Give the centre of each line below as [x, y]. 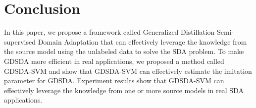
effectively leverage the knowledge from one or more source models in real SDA [124, 90]
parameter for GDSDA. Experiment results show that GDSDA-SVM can [114, 81]
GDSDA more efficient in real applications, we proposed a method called [114, 61]
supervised [20, 41]
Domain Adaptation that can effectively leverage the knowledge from [142, 41]
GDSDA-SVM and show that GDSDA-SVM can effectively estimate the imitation [128, 71]
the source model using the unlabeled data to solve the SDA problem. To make [124, 51]
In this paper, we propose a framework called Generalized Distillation [109, 32]
